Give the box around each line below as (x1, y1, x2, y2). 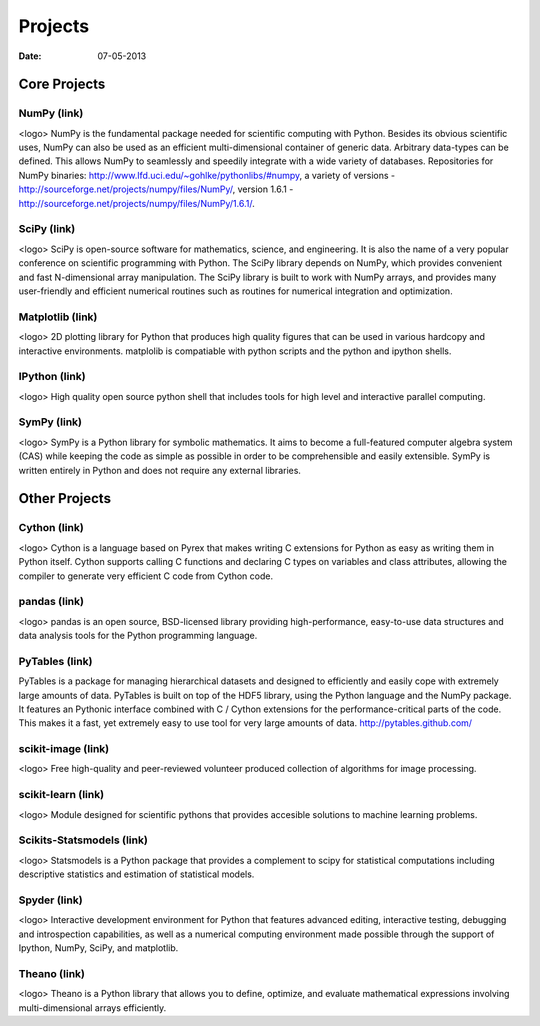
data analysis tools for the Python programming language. (18, 630, 258, 642)
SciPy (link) (18, 222, 76, 236)
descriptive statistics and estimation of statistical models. (18, 868, 255, 880)
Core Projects (18, 76, 106, 93)
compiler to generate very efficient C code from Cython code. (18, 570, 274, 582)
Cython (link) (18, 521, 84, 535)
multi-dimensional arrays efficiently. (18, 1001, 167, 1014)
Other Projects (18, 490, 112, 507)
